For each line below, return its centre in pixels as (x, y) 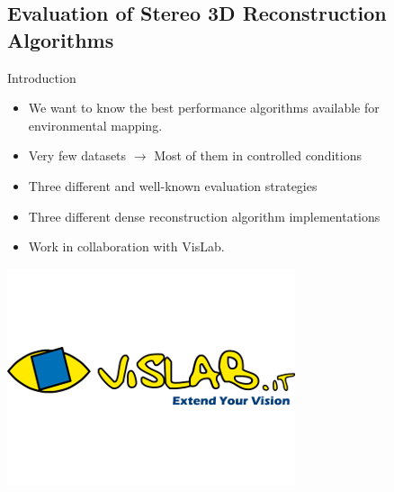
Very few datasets (77, 155)
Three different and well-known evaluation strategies (173, 185)
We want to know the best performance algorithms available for (204, 108)
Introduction (42, 77)
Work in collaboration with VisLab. (126, 246)
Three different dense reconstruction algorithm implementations (204, 216)
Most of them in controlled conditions (258, 155)
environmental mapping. (95, 125)
